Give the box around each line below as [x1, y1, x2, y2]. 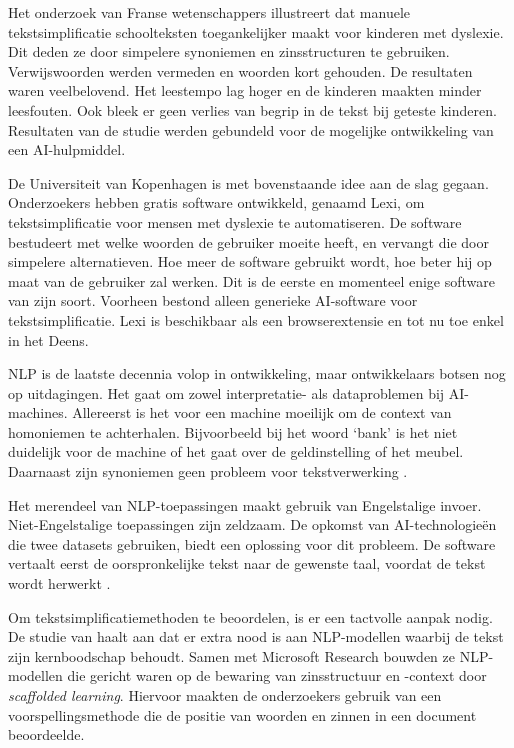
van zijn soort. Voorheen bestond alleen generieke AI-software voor [8, 290, 418, 311]
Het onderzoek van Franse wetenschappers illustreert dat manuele [8, 2, 411, 22]
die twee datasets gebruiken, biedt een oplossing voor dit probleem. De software [8, 533, 496, 554]
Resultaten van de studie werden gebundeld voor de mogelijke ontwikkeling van [8, 119, 494, 140]
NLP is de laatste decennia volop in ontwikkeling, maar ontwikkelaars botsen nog [8, 363, 506, 384]
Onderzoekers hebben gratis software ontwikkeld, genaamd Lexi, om [8, 192, 425, 213]
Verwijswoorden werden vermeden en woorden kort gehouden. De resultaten [8, 60, 473, 81]
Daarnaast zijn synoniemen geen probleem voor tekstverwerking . [8, 461, 408, 482]
